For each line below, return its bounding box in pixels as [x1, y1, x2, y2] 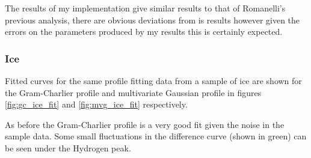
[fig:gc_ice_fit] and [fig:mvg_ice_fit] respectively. [5, 98, 188, 111]
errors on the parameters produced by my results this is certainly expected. [5, 25, 283, 38]
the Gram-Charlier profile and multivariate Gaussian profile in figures [5, 86, 262, 99]
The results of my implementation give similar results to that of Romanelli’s [5, 2, 286, 14]
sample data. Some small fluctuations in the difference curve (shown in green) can [5, 130, 307, 142]
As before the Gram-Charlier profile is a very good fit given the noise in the [5, 118, 285, 130]
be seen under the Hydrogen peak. [5, 141, 131, 154]
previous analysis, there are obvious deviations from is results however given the [5, 13, 300, 26]
